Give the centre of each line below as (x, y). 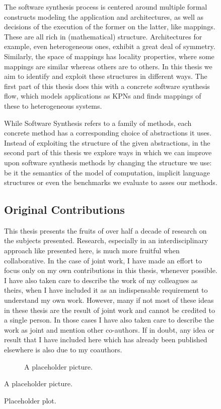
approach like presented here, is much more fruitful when (92, 251)
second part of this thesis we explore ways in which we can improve (108, 152)
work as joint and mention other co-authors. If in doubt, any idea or (109, 329)
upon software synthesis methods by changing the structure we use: (108, 162)
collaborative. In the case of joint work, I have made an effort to (103, 260)
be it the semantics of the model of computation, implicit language (107, 172)
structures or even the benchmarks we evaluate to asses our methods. (111, 182)
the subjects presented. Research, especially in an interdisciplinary (106, 240)
